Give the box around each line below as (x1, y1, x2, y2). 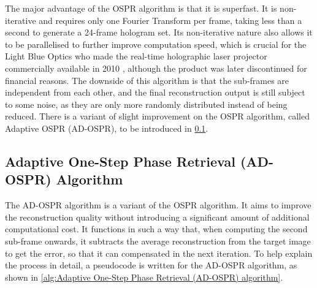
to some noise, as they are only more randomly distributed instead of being (5, 97, 288, 110)
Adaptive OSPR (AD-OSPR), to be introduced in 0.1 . (5, 121, 208, 134)
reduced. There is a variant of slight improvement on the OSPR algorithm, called (5, 110, 310, 123)
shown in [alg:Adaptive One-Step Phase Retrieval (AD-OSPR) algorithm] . (5, 270, 283, 283)
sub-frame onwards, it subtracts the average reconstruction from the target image (5, 234, 311, 247)
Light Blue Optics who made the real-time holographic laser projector (5, 50, 267, 63)
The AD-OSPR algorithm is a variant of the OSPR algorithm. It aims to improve (5, 199, 311, 211)
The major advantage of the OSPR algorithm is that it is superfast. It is (5, 2, 277, 14)
